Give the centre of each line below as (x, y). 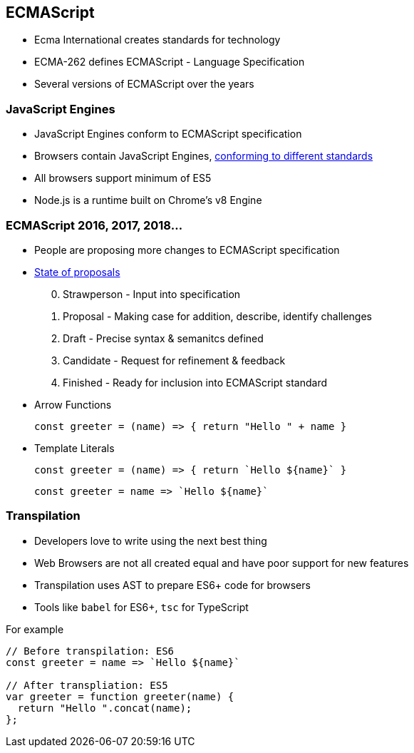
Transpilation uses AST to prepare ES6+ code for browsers (172, 585)
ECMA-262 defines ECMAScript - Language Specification (170, 62)
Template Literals (74, 448)
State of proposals (77, 272)
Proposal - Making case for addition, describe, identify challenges (218, 316)
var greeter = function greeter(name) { (120, 696)
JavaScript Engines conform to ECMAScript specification (168, 134)
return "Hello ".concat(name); (105, 708)
